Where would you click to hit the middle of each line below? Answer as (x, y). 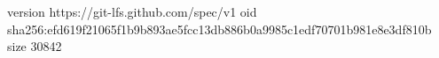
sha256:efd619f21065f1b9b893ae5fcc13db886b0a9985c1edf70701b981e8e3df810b (219, 29)
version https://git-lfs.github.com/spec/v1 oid (132, 11)
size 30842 (35, 46)
